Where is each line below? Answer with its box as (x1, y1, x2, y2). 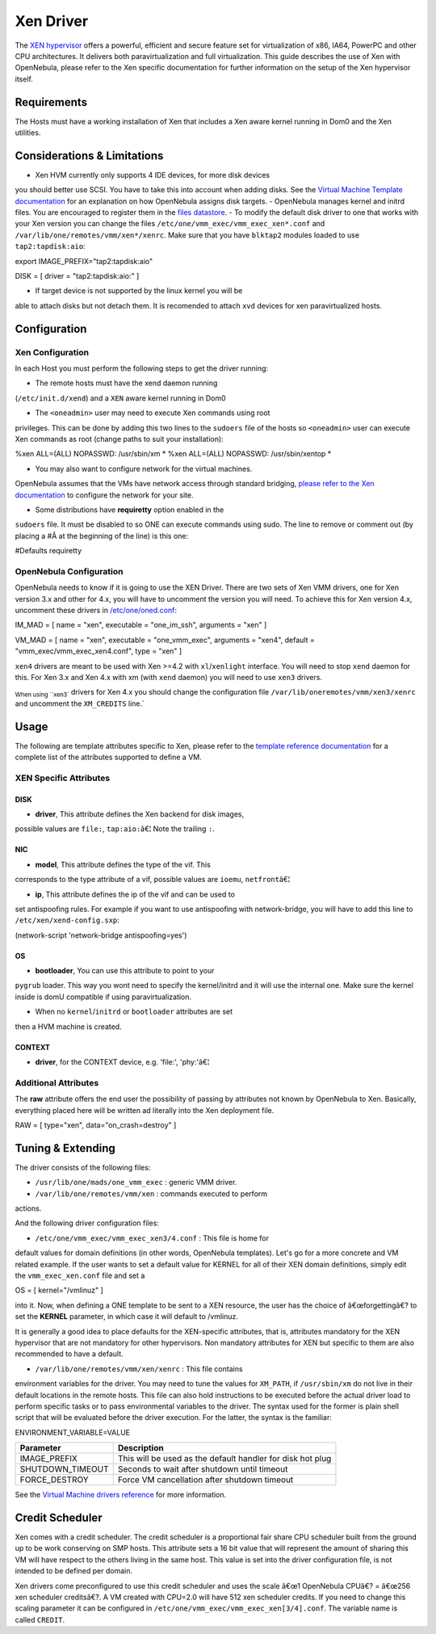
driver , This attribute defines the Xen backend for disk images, (35, 809, 245, 819)
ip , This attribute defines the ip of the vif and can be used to (35, 889, 236, 899)
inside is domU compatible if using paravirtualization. (15, 992, 192, 1002)
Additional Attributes (15, 1077, 99, 1088)
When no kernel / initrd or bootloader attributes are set (35, 1006, 233, 1017)
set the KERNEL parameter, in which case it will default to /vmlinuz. (15, 1312, 238, 1321)
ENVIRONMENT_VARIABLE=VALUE (15, 1427, 131, 1437)
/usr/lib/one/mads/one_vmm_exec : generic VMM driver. (35, 1178, 237, 1187)
